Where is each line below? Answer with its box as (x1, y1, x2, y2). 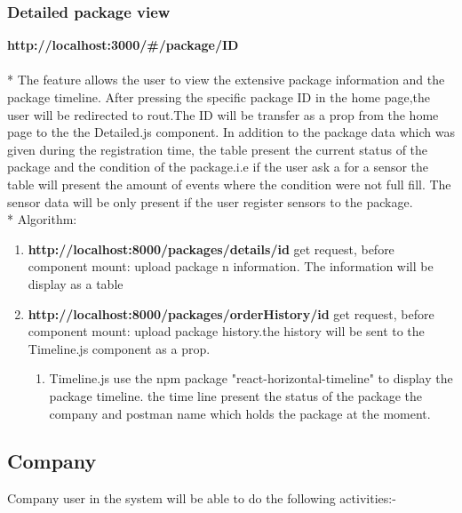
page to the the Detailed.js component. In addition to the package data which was (7, 123, 455, 141)
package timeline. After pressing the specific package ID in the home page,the (7, 88, 431, 106)
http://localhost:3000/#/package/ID (7, 36, 239, 54)
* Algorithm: (7, 210, 77, 228)
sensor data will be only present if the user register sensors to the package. (7, 192, 413, 211)
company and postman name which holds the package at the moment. (49, 404, 431, 422)
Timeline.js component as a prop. (28, 339, 211, 357)
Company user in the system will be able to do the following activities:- (7, 489, 396, 508)
